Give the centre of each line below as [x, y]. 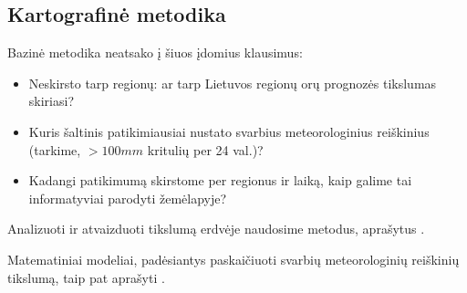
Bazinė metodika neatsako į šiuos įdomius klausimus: [155, 52]
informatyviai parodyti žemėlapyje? [128, 198]
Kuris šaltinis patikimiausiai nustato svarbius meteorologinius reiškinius [229, 131]
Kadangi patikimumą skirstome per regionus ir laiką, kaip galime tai [220, 180]
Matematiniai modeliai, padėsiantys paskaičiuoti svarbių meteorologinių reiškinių [233, 259]
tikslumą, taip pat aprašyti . [86, 277]
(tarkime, [55, 149]
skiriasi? [51, 101]
